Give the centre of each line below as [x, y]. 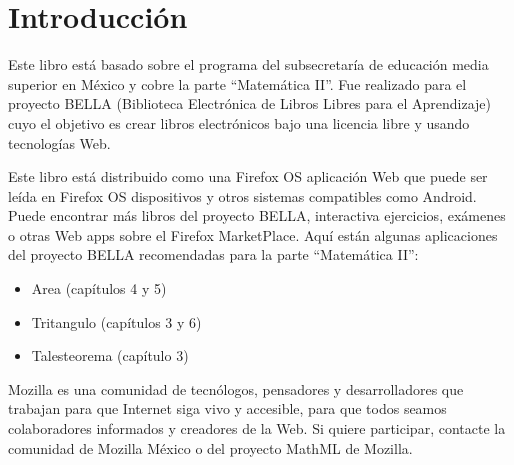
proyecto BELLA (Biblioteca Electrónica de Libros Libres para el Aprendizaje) [249, 103]
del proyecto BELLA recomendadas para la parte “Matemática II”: [213, 254]
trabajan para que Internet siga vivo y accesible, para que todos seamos [227, 408]
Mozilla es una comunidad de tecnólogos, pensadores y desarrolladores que [236, 388]
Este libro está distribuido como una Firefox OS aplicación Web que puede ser [248, 176]
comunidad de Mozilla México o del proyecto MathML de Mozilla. [210, 447]
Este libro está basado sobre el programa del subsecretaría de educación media [248, 64]
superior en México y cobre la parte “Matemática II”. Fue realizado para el [237, 83]
